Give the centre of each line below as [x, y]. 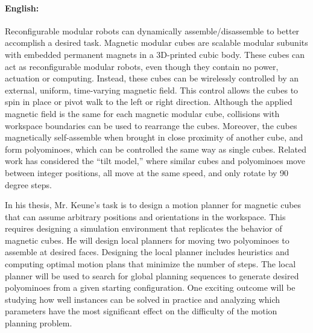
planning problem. [39, 323]
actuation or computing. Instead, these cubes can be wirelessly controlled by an [152, 78]
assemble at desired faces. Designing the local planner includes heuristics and [147, 252]
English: [22, 8]
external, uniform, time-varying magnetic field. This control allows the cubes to [152, 90]
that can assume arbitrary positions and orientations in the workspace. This [145, 216]
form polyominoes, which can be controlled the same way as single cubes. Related [156, 149]
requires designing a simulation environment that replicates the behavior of [144, 228]
